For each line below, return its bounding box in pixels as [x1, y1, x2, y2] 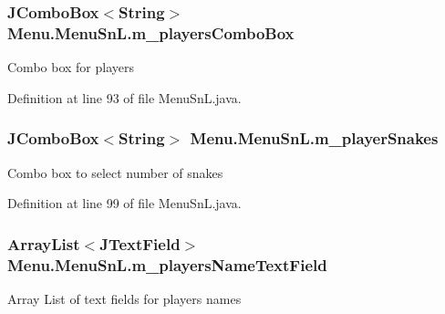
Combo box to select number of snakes [7, 162, 223, 182]
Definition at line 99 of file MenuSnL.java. [7, 194, 242, 213]
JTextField [99, 232, 181, 255]
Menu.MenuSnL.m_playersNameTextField [7, 253, 327, 276]
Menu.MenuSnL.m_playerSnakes [190, 127, 439, 150]
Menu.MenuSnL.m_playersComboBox [7, 21, 295, 44]
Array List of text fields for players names [7, 288, 242, 308]
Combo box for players [7, 58, 134, 77]
